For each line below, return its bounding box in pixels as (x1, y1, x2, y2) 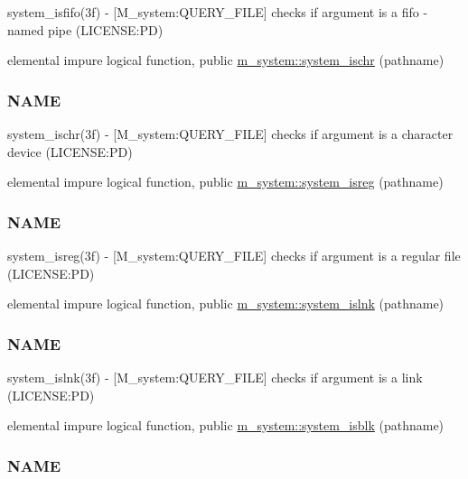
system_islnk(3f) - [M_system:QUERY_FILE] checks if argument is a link (7, 368, 423, 386)
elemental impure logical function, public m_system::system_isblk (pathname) (7, 416, 445, 435)
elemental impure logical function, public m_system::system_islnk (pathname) (7, 294, 445, 313)
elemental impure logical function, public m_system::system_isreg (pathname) (7, 172, 444, 191)
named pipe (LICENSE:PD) (7, 20, 164, 39)
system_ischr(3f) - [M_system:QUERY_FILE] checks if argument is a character (7, 124, 454, 143)
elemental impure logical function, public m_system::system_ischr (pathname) (7, 51, 445, 69)
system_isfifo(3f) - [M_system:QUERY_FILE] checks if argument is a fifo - (7, 3, 428, 21)
